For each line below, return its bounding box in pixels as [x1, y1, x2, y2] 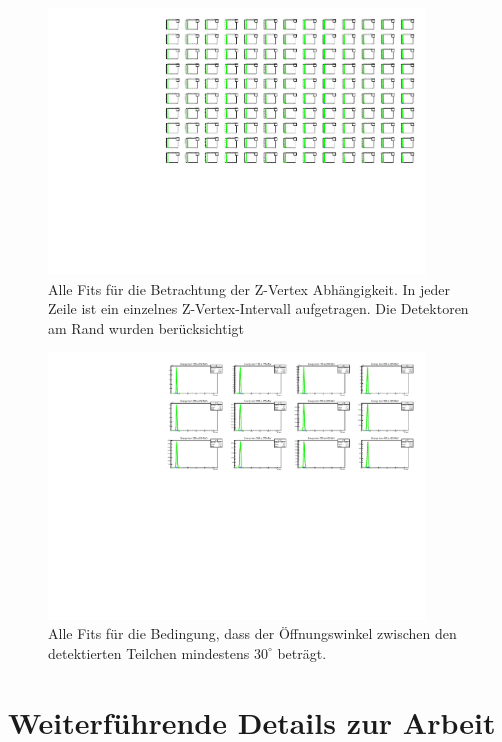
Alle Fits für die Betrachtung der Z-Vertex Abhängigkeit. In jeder [48, 278, 451, 299]
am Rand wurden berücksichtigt [48, 317, 244, 338]
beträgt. [277, 642, 327, 663]
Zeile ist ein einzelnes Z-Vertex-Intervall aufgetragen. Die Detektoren [48, 298, 469, 319]
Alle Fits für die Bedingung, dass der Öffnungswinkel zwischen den [48, 623, 457, 644]
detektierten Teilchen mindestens [48, 642, 250, 663]
